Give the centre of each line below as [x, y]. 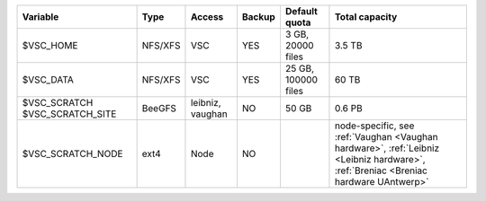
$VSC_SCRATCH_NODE [72, 154]
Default [301, 11]
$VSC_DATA [48, 79]
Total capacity [366, 17]
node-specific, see [374, 126]
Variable [40, 17]
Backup [259, 17]
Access [207, 17]
